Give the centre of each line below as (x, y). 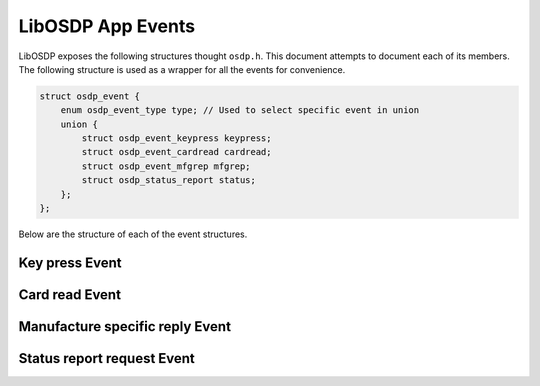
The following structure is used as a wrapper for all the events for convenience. (182, 69)
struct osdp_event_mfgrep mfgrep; (166, 166)
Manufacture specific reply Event (125, 326)
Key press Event (70, 262)
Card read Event (70, 294)
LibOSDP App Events (106, 26)
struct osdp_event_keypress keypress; (176, 138)
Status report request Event (106, 358)
